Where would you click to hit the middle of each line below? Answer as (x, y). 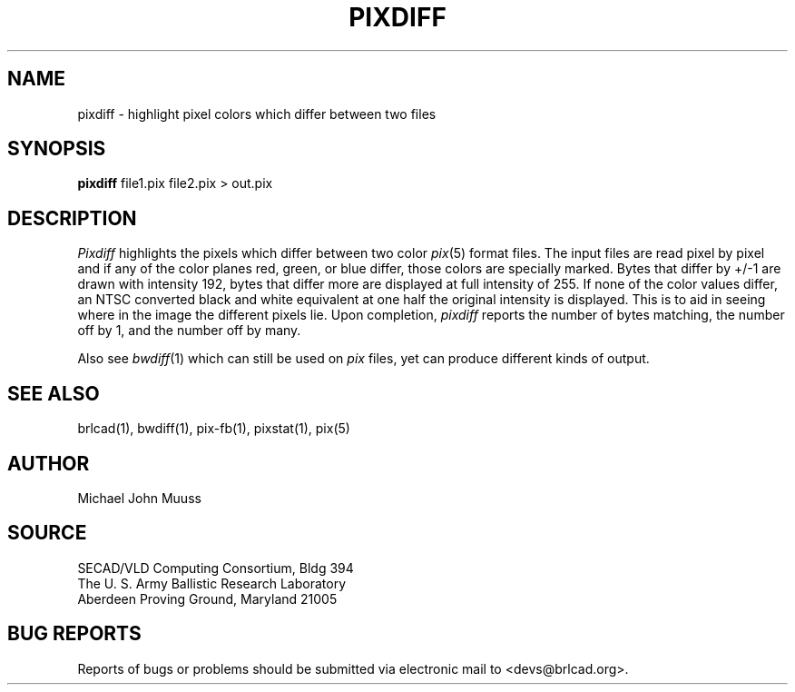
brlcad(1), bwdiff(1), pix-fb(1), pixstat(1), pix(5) (214, 429)
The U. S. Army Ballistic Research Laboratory (212, 583)
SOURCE (47, 533)
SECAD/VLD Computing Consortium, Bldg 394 (216, 568)
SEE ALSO (54, 393)
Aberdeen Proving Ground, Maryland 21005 (207, 598)
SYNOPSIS (57, 149)
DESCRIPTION (72, 218)
